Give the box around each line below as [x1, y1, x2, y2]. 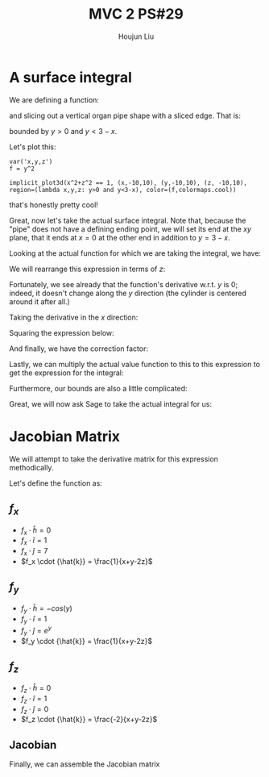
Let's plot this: [9, 142, 56, 152]
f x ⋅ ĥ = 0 [20, 525, 52, 537]
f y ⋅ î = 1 [20, 614, 48, 625]
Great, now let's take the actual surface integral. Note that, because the [9, 215, 246, 225]
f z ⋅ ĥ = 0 [20, 683, 52, 695]
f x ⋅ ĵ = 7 [20, 546, 48, 558]
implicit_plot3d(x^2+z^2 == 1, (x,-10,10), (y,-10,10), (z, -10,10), [9, 178, 248, 186]
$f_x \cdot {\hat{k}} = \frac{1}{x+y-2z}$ [20, 557, 153, 566]
